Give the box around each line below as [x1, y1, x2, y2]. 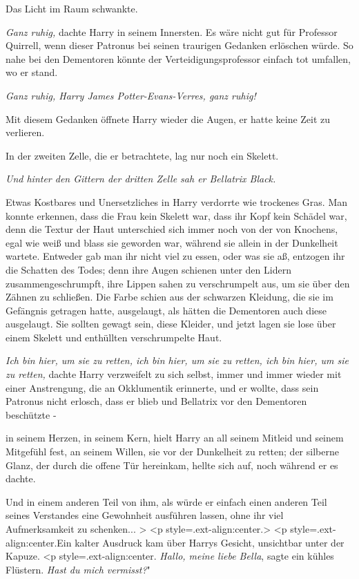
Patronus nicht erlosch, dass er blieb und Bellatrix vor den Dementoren [6, 394, 307, 408]
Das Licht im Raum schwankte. [6, 1, 138, 15]
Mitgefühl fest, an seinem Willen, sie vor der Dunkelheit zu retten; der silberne [6, 444, 339, 459]
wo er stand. [6, 65, 58, 79]
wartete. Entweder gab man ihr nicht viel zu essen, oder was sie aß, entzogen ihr [6, 249, 345, 263]
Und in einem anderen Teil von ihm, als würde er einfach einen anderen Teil [6, 494, 327, 509]
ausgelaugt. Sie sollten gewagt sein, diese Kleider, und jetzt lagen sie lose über [6, 316, 336, 331]
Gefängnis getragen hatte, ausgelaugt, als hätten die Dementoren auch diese [6, 303, 327, 317]
